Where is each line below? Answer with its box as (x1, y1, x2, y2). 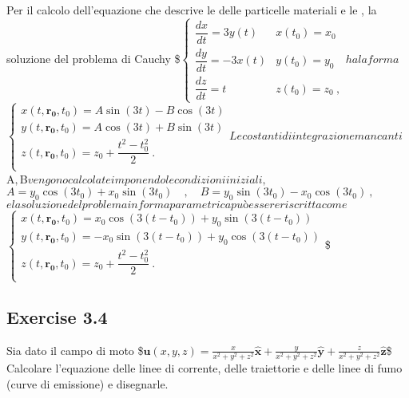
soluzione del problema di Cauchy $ (6, 49, 181, 66)
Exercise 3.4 (6, 305, 108, 329)
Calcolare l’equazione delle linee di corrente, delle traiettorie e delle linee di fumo (6, 360, 403, 376)
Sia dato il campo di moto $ (6, 341, 144, 358)
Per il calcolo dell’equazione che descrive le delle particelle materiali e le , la (6, 2, 377, 18)
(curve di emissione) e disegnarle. (6, 375, 169, 392)
